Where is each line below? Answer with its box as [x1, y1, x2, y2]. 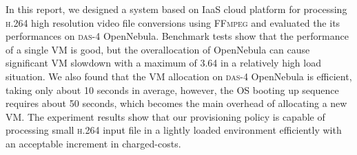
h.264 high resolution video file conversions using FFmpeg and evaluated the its [6, 15, 340, 29]
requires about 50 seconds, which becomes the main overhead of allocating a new [6, 96, 347, 110]
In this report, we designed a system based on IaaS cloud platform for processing [6, 2, 347, 16]
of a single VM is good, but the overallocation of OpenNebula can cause [6, 42, 310, 56]
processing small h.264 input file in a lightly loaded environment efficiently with [6, 123, 342, 137]
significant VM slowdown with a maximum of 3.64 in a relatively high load [6, 56, 321, 70]
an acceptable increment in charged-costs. [6, 136, 181, 150]
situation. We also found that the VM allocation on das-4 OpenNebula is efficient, [6, 69, 352, 83]
